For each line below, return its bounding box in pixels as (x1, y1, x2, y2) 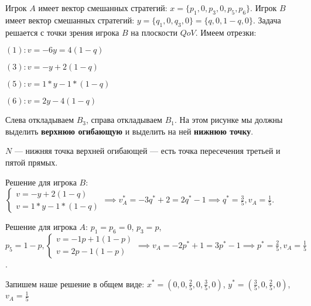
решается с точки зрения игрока (5, 26, 119, 38)
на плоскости (131, 26, 177, 38)
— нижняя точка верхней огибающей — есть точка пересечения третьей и (14, 145, 281, 157)
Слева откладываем (5, 114, 74, 126)
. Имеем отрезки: (195, 26, 257, 38)
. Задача (252, 13, 281, 26)
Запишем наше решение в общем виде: (5, 277, 145, 290)
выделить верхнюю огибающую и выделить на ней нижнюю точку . (5, 125, 254, 137)
